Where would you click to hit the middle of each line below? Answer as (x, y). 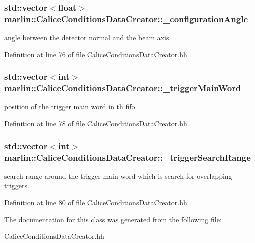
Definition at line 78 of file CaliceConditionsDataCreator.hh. (97, 124)
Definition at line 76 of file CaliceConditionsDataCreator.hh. (97, 54)
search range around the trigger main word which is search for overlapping (118, 176)
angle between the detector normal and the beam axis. (88, 37)
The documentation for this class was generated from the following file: (113, 219)
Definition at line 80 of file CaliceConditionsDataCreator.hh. (97, 202)
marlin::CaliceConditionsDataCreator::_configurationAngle (126, 18)
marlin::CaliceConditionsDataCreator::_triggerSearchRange (127, 157)
